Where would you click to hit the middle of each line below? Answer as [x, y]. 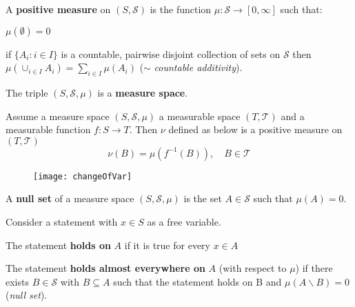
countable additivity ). [198, 67]
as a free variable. [184, 222]
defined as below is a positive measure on [255, 129]
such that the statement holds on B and [197, 281]
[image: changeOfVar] [83, 176]
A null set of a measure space [70, 198]
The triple [27, 92]
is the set [203, 198]
